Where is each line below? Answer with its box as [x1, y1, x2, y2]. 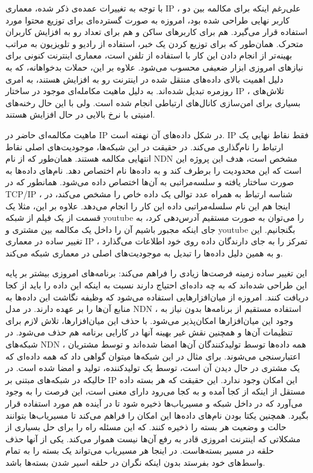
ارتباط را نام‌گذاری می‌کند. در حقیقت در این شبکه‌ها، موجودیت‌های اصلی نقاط [5, 140, 284, 153]
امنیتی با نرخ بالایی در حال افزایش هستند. [5, 108, 155, 121]
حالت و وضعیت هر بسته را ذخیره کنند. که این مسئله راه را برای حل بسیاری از [5, 421, 287, 433]
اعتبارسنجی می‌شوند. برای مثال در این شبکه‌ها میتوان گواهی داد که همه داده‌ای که [5, 349, 300, 362]
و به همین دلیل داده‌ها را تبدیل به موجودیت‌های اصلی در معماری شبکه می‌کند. [5, 246, 283, 259]
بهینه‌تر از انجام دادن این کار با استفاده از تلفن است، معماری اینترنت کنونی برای [5, 49, 293, 62]
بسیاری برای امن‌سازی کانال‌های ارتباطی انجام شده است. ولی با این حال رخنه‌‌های [5, 96, 301, 109]
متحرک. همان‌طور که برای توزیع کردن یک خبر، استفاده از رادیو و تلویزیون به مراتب [5, 37, 303, 49]
